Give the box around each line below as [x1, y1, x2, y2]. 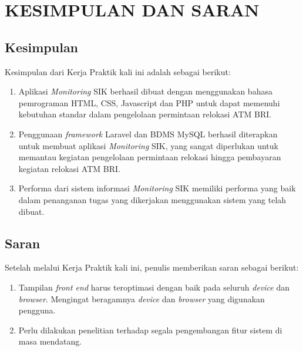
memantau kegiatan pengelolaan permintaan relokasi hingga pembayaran [18, 151, 281, 163]
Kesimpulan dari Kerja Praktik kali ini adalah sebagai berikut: [5, 65, 231, 77]
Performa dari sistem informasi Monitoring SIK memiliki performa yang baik [18, 182, 296, 194]
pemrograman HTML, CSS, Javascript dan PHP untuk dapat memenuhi [18, 96, 280, 109]
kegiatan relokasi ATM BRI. [18, 162, 120, 174]
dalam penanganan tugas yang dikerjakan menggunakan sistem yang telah [18, 193, 287, 205]
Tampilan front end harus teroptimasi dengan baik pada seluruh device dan [18, 281, 290, 293]
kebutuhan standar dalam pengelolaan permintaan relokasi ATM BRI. [18, 108, 272, 120]
